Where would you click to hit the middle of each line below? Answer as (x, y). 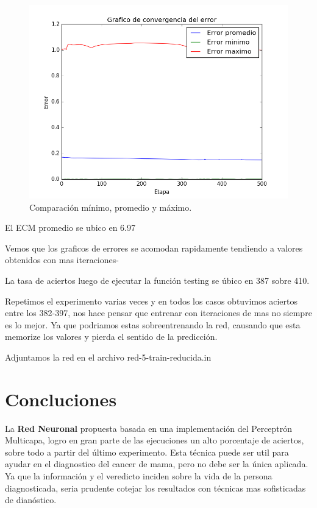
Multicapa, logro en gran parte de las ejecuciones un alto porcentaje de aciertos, (155, 440)
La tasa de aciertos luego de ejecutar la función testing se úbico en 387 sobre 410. (157, 280)
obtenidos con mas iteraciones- (62, 260)
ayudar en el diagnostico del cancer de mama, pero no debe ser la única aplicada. (157, 464)
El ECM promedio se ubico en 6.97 (70, 228)
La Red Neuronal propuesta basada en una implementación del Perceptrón (149, 428)
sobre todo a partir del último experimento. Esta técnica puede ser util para (147, 452)
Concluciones (61, 399)
